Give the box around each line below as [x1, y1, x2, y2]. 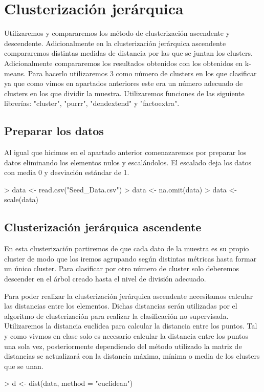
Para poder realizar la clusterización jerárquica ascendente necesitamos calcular [4, 290, 253, 301]
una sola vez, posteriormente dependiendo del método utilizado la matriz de [4, 340, 242, 351]
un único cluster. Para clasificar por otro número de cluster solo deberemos [4, 263, 239, 274]
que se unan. [4, 360, 43, 371]
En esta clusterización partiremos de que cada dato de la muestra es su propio [4, 243, 249, 254]
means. [4, 68, 26, 78]
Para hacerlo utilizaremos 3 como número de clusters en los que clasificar [28, 68, 257, 78]
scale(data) [4, 194, 38, 205]
